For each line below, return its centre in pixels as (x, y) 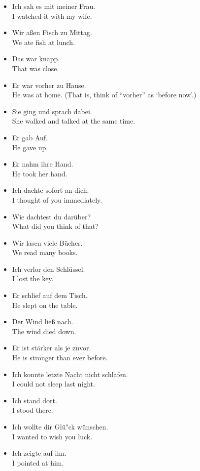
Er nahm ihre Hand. (43, 164)
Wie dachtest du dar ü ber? (51, 216)
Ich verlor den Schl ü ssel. (49, 269)
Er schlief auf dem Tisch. (50, 295)
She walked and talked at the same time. (74, 121)
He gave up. (30, 147)
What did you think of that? (55, 226)
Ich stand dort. (34, 400)
